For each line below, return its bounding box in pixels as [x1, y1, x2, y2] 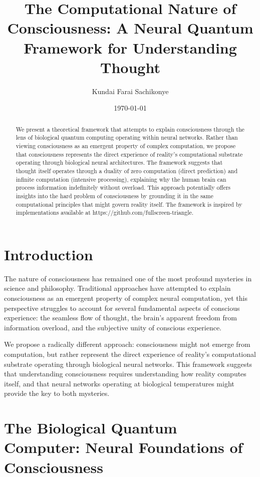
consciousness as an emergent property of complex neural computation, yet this [4, 293, 247, 303]
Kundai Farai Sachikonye [92, 86, 169, 96]
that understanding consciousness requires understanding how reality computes [4, 368, 246, 379]
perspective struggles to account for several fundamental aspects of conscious [4, 302, 240, 313]
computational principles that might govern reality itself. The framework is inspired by [16, 200, 242, 208]
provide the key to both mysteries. [4, 388, 110, 398]
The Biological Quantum [4, 417, 177, 438]
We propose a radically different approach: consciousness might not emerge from [4, 339, 250, 349]
